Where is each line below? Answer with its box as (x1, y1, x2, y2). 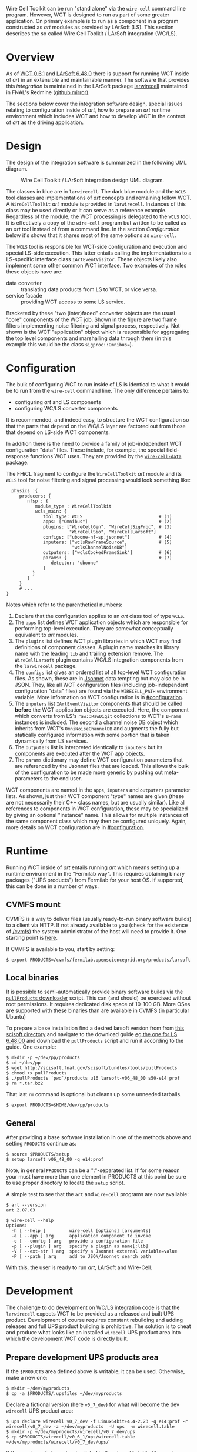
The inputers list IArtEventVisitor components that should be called (14, 700, 183, 707)
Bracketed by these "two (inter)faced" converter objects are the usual (6, 309, 175, 316)
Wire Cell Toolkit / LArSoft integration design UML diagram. (21, 176, 165, 183)
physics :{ (11, 488, 38, 493)
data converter (6, 279, 42, 286)
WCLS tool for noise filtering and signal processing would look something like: (6, 476, 191, 483)
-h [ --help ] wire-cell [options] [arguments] (11, 1228, 151, 1234)
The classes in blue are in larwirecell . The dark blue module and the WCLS (6, 188, 186, 195)
